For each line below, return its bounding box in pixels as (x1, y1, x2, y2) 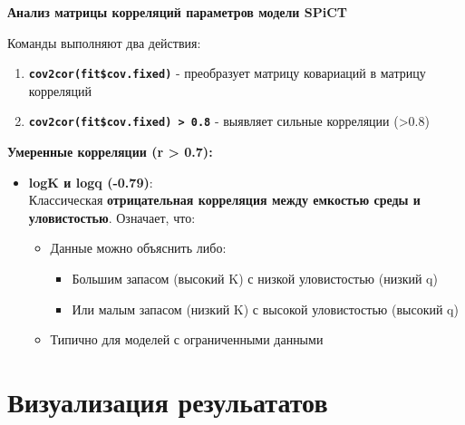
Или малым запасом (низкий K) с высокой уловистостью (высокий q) (72, 299, 459, 318)
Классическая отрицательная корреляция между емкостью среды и (28, 190, 421, 209)
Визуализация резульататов (7, 383, 328, 420)
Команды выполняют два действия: (7, 33, 201, 52)
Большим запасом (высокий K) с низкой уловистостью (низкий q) (72, 269, 438, 288)
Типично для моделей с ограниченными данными (50, 330, 324, 349)
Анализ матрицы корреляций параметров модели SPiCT (7, 3, 347, 21)
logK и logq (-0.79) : (28, 172, 153, 191)
